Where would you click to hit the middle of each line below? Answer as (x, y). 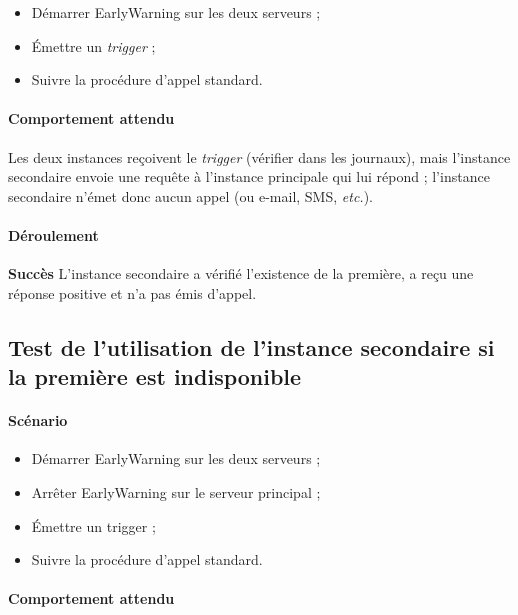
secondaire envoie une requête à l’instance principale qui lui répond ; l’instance (249, 176)
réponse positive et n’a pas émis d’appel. (132, 292)
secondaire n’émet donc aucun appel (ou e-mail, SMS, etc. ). (190, 195)
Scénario (38, 420)
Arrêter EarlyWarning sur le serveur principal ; (176, 491)
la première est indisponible (155, 376)
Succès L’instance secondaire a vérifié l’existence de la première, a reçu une (241, 273)
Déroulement (53, 234)
